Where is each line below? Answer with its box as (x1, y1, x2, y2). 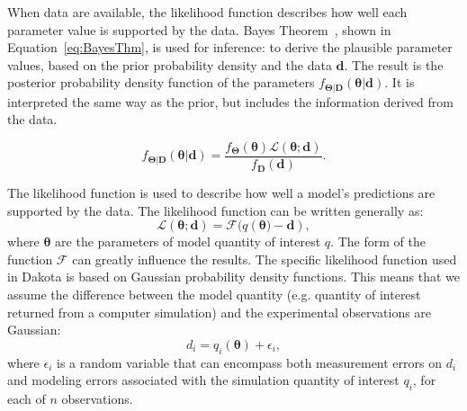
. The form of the (330, 232, 426, 251)
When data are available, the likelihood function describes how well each (7, 3, 408, 21)
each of (7, 389, 46, 408)
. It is (384, 73, 415, 92)
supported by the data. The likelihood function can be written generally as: (7, 201, 424, 219)
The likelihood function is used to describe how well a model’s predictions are (7, 183, 436, 202)
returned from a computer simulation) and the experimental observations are (7, 302, 432, 321)
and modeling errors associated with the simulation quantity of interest (7, 371, 400, 389)
